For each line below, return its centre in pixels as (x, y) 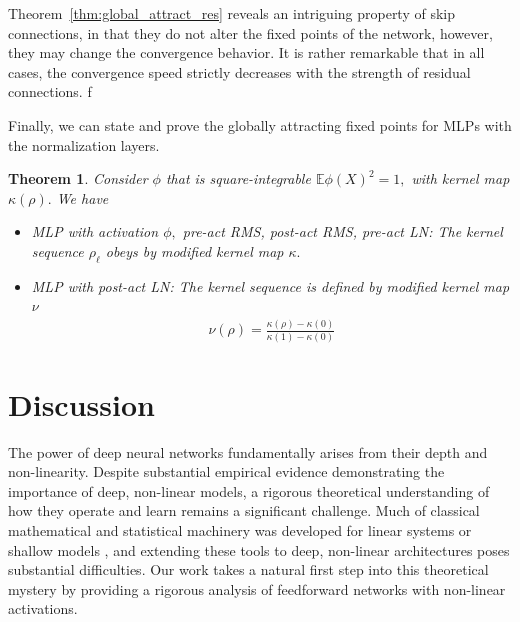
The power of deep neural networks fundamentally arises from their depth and (248, 451)
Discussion (81, 403)
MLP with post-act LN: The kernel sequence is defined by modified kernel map (270, 285)
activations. (43, 608)
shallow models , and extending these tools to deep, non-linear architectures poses (259, 549)
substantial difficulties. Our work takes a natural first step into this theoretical (248, 569)
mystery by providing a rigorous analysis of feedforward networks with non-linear (257, 588)
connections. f (50, 91)
